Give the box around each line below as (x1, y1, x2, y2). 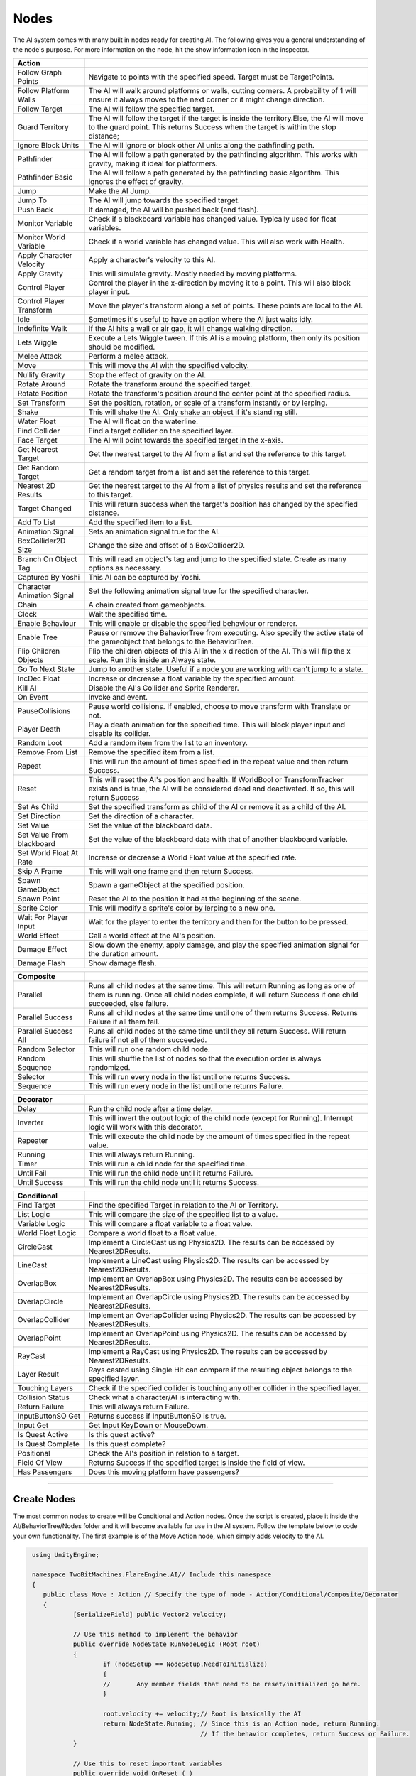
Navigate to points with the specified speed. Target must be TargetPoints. (88, 72, 334, 82)
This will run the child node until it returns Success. (88, 1178, 259, 1188)
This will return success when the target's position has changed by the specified (88, 499, 358, 509)
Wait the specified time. (88, 610, 168, 619)
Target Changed (17, 504, 72, 514)
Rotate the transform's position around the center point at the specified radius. (88, 389, 351, 399)
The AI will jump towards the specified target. (88, 195, 241, 205)
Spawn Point (17, 894, 60, 904)
